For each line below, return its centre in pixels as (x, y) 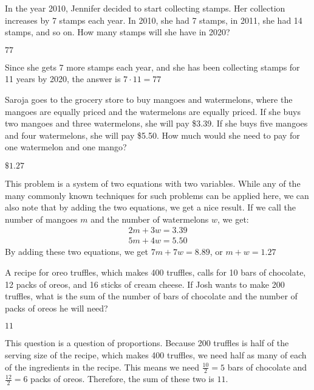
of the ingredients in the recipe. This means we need (102, 367)
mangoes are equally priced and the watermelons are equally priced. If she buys (153, 111)
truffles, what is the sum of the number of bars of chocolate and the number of (151, 296)
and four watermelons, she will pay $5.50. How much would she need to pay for (152, 135)
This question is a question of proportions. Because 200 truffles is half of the (147, 343)
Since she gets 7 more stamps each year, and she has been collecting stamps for (152, 67)
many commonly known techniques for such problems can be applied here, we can (157, 195)
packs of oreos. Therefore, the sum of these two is (122, 379)
